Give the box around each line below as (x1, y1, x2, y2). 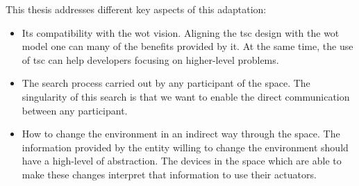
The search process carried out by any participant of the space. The (22, 76, 310, 90)
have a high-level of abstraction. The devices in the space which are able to (22, 153, 342, 168)
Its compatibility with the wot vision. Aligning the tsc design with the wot (22, 25, 340, 40)
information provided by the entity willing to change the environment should (22, 139, 349, 154)
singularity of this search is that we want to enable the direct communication (22, 89, 350, 103)
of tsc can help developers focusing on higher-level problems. (22, 52, 279, 67)
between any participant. (22, 103, 128, 117)
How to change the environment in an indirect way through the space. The (22, 126, 340, 141)
